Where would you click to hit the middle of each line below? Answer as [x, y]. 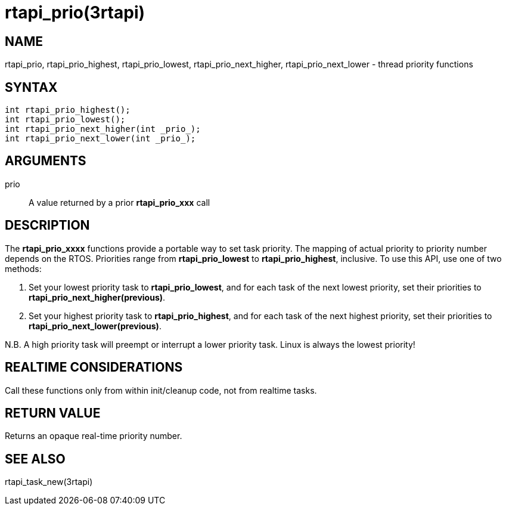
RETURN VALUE [53, 413]
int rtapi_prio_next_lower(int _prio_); [100, 139]
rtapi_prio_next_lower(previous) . [95, 326]
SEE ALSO [35, 459]
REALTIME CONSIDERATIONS [94, 367]
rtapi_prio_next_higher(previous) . [97, 297]
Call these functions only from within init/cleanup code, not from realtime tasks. [161, 390]
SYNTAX [31, 87]
